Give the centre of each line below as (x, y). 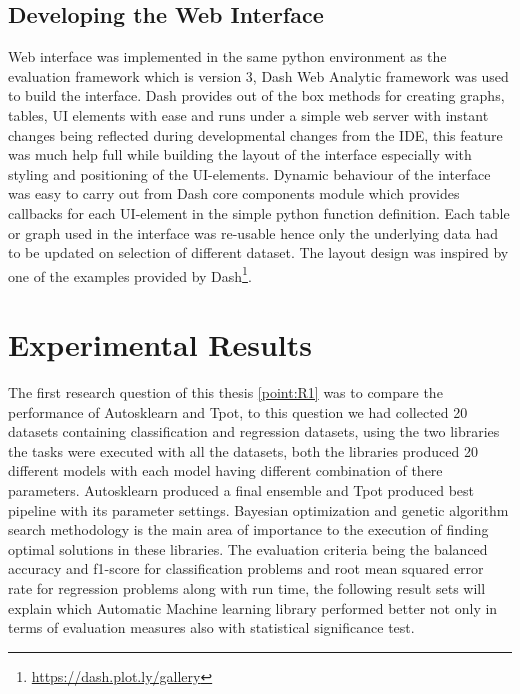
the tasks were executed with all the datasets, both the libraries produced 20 (243, 450)
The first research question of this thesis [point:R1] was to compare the (225, 392)
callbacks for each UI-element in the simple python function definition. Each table (259, 212)
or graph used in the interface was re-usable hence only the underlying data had (253, 232)
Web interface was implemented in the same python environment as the (227, 56)
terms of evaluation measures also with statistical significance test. (211, 627)
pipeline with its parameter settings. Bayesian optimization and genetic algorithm (258, 509)
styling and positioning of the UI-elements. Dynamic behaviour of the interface (249, 173)
